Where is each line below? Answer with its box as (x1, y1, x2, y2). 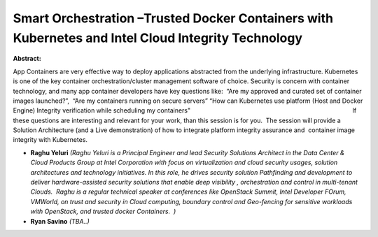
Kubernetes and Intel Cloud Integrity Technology (13, 30, 303, 45)
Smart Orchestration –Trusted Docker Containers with (13, 10, 334, 26)
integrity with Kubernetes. (13, 136, 87, 144)
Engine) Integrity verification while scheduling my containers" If (13, 106, 357, 115)
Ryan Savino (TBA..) (30, 217, 90, 225)
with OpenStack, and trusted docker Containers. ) (30, 207, 176, 216)
